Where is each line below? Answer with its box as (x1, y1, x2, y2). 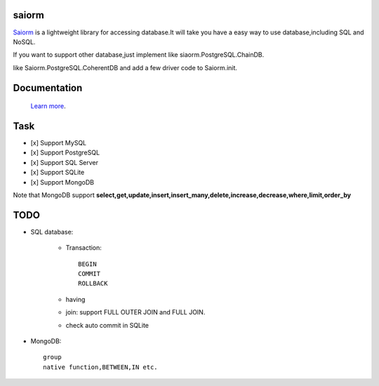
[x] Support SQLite (30, 168, 85, 177)
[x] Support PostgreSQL (30, 148, 100, 157)
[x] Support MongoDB (30, 178, 95, 186)
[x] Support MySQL (30, 139, 87, 147)
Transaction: (65, 244, 102, 252)
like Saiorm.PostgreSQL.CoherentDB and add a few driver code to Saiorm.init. (13, 63, 238, 72)
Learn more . (30, 102, 66, 110)
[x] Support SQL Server (30, 158, 98, 166)
